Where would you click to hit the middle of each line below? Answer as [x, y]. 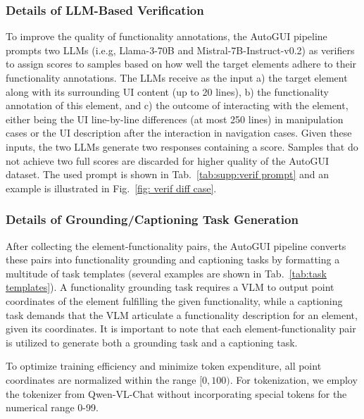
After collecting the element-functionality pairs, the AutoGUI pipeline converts [176, 245]
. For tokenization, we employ [294, 379]
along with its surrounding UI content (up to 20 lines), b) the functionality [167, 91]
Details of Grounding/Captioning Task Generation [152, 219]
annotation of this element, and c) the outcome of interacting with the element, [177, 105]
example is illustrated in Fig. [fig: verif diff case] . [111, 188]
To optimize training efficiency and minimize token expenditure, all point [164, 366]
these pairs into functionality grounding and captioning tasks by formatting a [173, 259]
